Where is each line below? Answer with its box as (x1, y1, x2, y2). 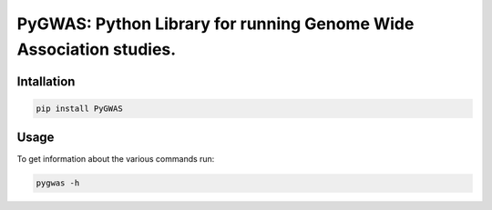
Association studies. (16, 39, 177, 59)
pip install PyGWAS (36, 103, 123, 114)
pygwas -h (36, 178, 80, 188)
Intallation (16, 74, 76, 89)
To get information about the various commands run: (16, 154, 215, 165)
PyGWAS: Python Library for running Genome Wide (16, 14, 415, 34)
